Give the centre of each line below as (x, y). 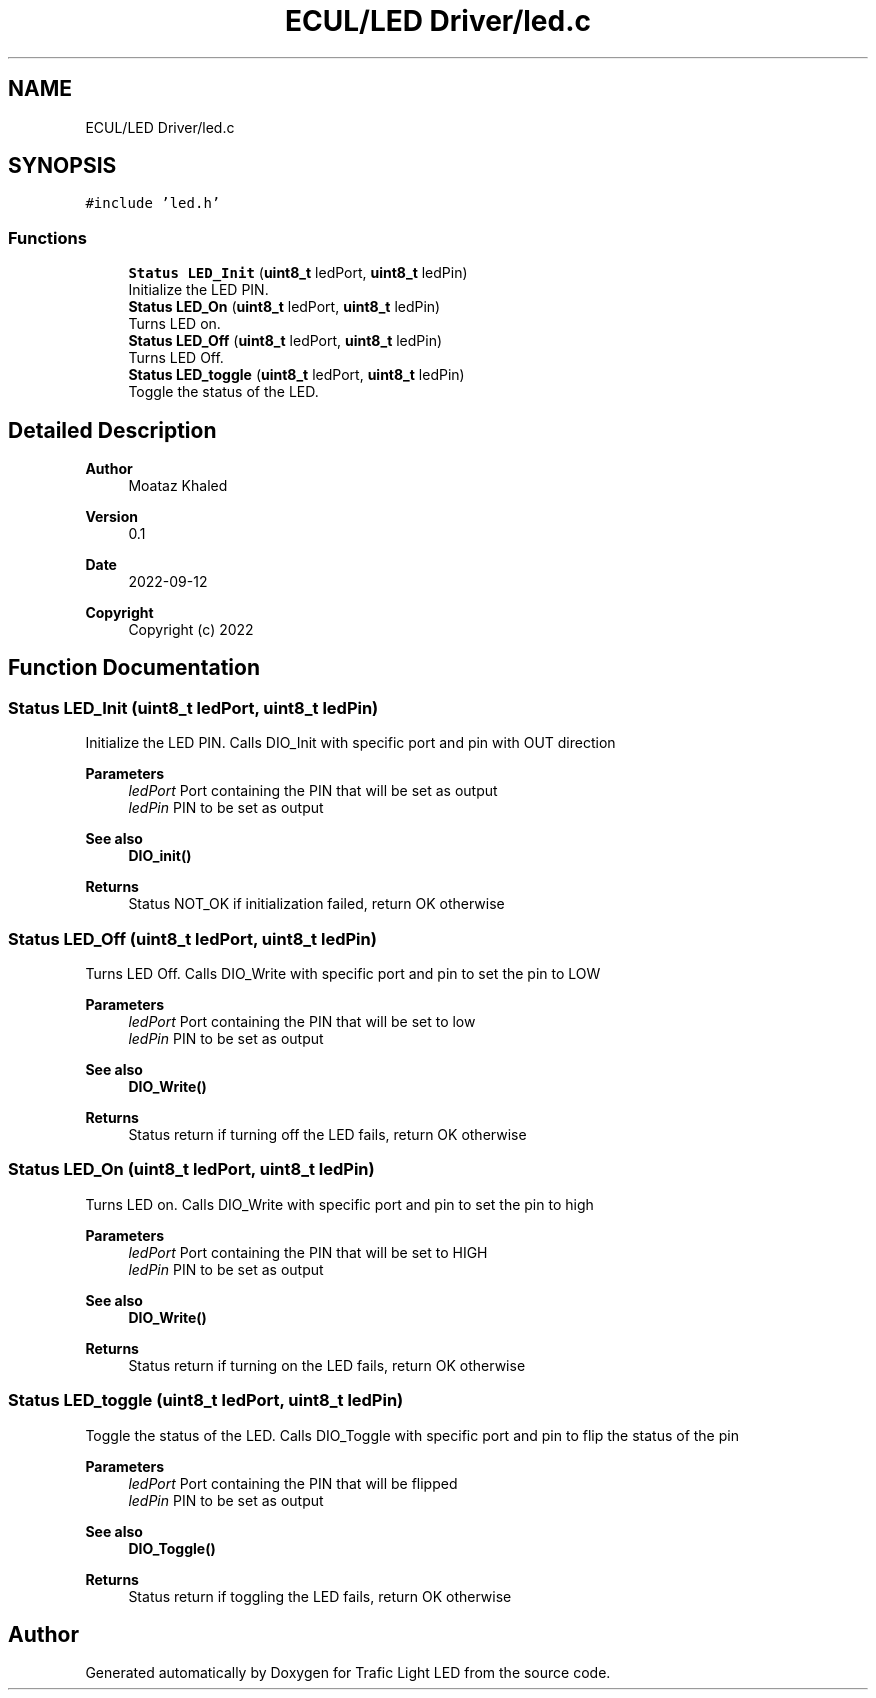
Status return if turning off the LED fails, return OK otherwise (327, 1134)
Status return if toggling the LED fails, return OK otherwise (320, 1596)
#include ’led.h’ (153, 203)
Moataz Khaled (178, 486)
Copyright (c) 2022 (191, 630)
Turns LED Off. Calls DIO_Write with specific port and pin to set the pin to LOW (343, 973)
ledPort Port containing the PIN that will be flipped (293, 1483)
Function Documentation (134, 668)
